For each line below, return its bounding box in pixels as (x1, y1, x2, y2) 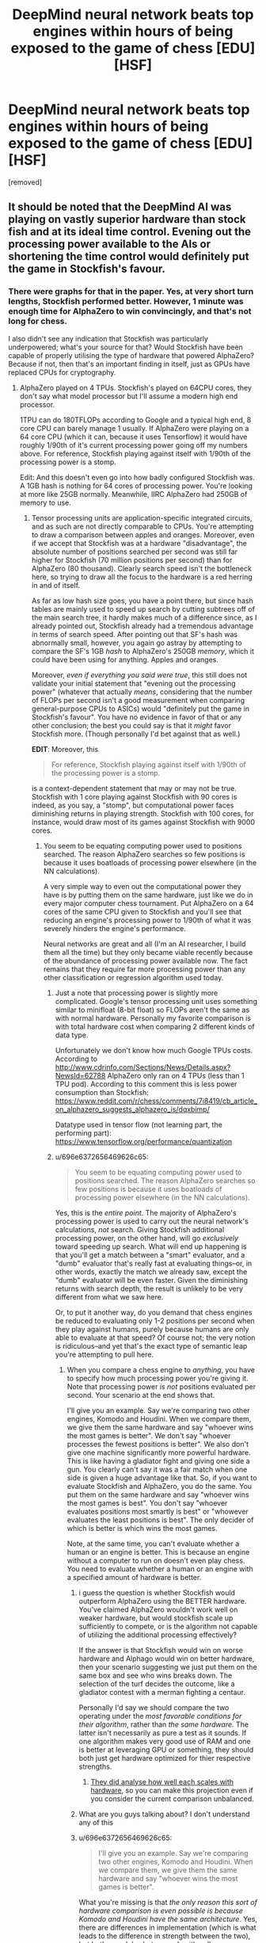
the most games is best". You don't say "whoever (66, 1498, 228, 1507)
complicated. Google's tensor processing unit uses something (55, 996, 257, 1006)
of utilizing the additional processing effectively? (78, 1630, 237, 1640)
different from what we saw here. (55, 1292, 164, 1301)
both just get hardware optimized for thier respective (78, 1753, 251, 1762)
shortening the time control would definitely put (8, 250, 249, 263)
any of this (78, 1817, 113, 1827)
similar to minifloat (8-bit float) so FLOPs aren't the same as (55, 1005, 250, 1014)
